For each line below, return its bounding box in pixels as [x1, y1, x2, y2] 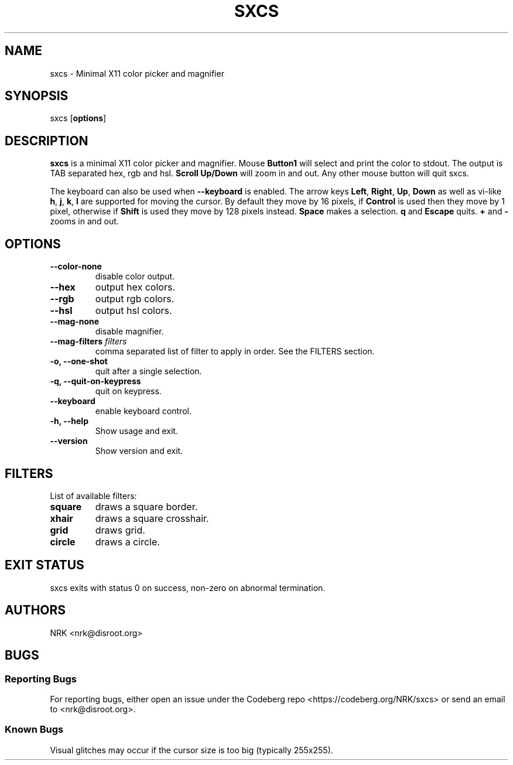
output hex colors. [95, 281, 176, 293]
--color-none [50, 261, 102, 272]
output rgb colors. [95, 293, 175, 305]
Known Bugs [5, 723, 64, 736]
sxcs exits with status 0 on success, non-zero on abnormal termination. [50, 582, 326, 593]
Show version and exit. [95, 446, 183, 456]
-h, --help [50, 416, 88, 426]
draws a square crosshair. [95, 512, 209, 524]
